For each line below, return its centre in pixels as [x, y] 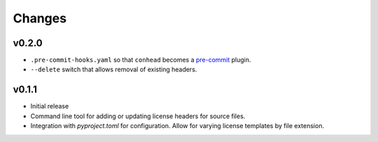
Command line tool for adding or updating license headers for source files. [138, 116]
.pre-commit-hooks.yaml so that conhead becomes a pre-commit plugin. [141, 60]
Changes [40, 18]
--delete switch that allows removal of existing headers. [114, 69]
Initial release [50, 106]
